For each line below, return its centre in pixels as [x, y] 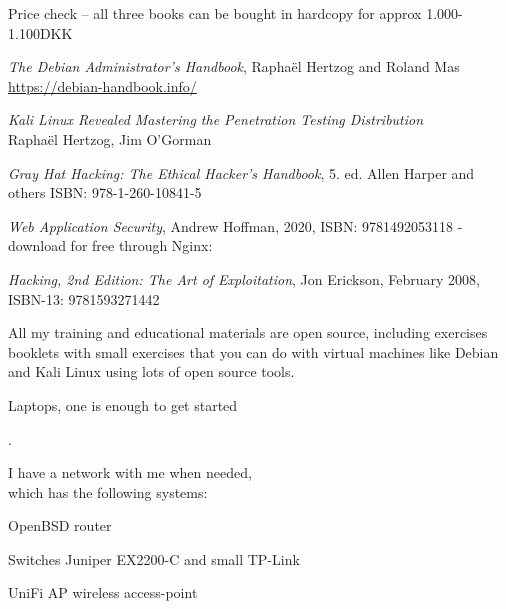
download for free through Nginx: [110, 245]
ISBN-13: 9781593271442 [84, 298]
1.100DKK [40, 32]
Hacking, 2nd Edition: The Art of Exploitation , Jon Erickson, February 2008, [244, 278]
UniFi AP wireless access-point [103, 592]
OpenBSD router [60, 525]
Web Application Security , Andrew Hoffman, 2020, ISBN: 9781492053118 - [235, 225]
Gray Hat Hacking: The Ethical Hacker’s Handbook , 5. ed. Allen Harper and [241, 172]
